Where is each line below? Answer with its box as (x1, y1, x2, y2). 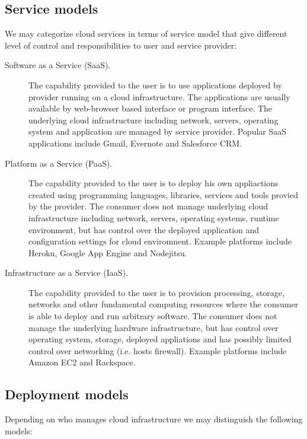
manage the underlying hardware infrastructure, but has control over (28, 321, 279, 333)
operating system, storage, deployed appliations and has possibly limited (28, 333, 292, 345)
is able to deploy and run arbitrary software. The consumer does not (28, 310, 277, 322)
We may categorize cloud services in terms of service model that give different (5, 27, 287, 40)
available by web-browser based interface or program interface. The (28, 102, 273, 114)
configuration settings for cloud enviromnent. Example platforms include (28, 235, 292, 247)
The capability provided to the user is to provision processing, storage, (28, 286, 284, 298)
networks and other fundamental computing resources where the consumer (28, 298, 299, 310)
